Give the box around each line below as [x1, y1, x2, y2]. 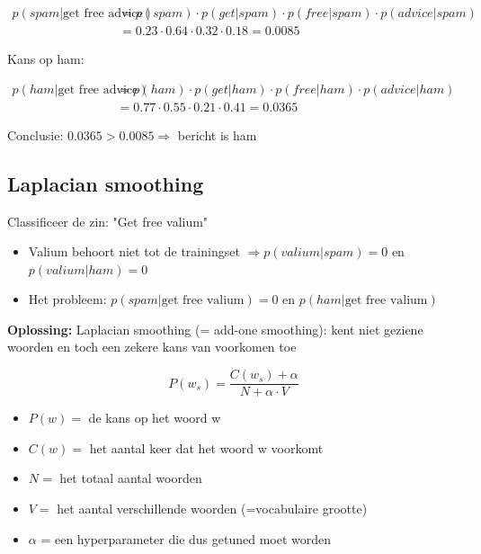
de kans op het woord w [88, 408, 221, 427]
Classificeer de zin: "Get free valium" [7, 211, 209, 230]
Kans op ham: [7, 49, 85, 68]
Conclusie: [7, 125, 64, 144]
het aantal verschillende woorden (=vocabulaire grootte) [57, 498, 368, 517]
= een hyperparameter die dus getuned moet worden [40, 529, 332, 548]
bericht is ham [177, 125, 257, 144]
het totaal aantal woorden [59, 469, 202, 487]
